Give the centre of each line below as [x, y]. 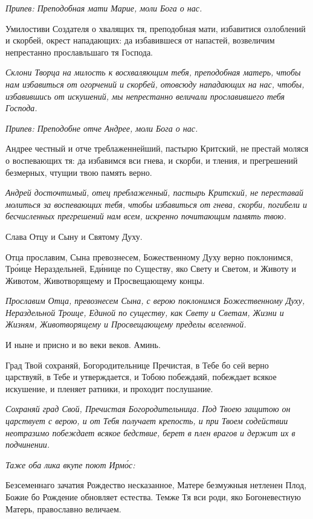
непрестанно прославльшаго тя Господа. [79, 52]
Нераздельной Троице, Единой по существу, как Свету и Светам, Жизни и [145, 312]
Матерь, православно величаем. [63, 508]
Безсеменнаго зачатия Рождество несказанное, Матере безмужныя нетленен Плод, [156, 485]
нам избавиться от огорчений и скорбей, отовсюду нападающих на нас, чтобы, [155, 84]
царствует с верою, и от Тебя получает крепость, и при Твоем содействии [147, 421]
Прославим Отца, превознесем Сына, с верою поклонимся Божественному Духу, [155, 301]
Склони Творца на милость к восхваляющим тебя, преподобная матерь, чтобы [153, 72]
